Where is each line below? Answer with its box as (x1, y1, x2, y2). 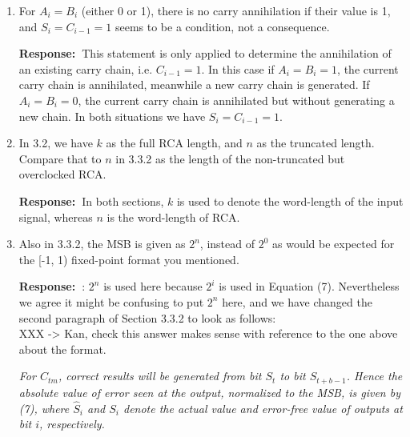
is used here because (103, 278, 203, 295)
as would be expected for (271, 235, 395, 252)
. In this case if (201, 60, 275, 77)
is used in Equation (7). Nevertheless (219, 278, 400, 295)
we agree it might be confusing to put (18, 293, 204, 310)
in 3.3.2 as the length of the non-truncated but (115, 150, 345, 166)
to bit (279, 367, 306, 384)
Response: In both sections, (18, 192, 164, 209)
